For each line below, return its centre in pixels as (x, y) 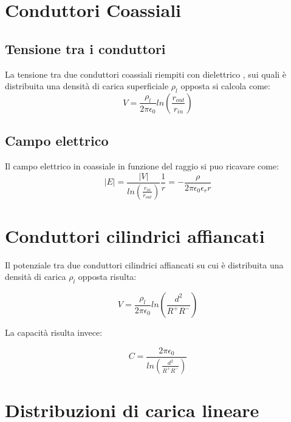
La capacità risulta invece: (54, 332)
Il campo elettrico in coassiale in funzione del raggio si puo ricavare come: (142, 166)
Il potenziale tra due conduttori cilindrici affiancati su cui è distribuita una (144, 264)
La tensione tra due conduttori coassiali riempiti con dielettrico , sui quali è (146, 74)
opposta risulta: (107, 277)
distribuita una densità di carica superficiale (87, 86)
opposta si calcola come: (225, 86)
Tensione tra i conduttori (85, 48)
